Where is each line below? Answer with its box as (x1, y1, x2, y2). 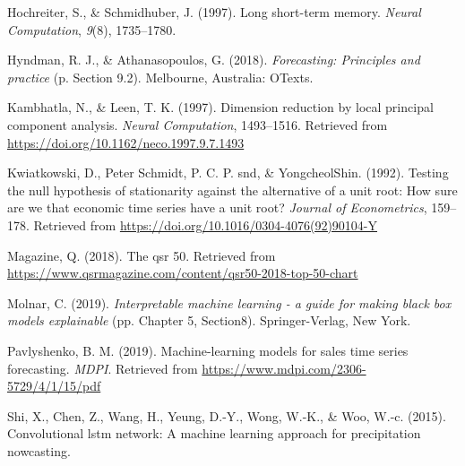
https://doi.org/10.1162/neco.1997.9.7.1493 (7, 133, 245, 151)
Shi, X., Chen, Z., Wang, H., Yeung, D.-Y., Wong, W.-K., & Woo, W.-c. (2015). (7, 406, 446, 425)
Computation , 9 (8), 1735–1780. (7, 20, 177, 39)
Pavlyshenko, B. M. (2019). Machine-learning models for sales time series (7, 341, 409, 359)
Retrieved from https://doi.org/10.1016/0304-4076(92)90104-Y (33, 215, 378, 234)
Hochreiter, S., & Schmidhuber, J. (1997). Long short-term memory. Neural (7, 3, 421, 21)
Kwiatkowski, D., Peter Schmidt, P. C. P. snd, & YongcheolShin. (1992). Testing (7, 163, 449, 182)
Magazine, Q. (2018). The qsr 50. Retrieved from (7, 246, 276, 264)
